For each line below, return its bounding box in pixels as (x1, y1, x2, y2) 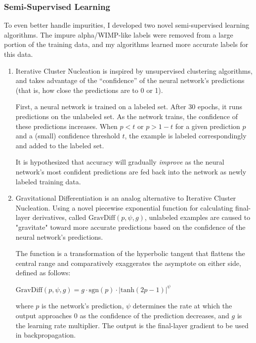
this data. (4, 49, 33, 59)
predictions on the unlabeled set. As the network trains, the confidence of (15, 111, 238, 121)
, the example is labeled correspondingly (125, 130, 247, 141)
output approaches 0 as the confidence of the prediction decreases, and (15, 310, 229, 321)
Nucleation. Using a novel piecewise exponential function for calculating (15, 202, 233, 213)
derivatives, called (32, 212, 86, 222)
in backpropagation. (15, 330, 76, 340)
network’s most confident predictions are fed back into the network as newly (15, 166, 247, 176)
